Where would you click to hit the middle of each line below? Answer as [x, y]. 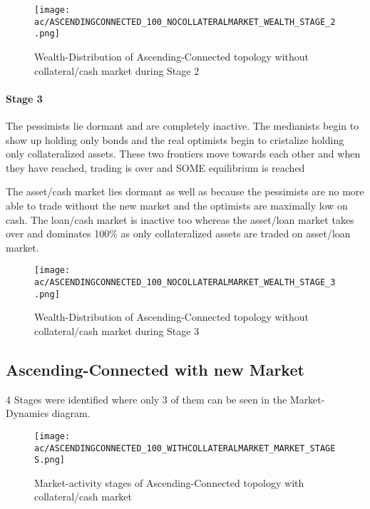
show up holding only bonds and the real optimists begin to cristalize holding [175, 139]
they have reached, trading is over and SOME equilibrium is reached [155, 167]
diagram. [71, 413]
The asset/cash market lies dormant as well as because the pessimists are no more [185, 191]
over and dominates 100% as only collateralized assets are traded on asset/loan [178, 233]
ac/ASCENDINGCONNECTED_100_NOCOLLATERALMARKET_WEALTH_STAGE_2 [185, 22]
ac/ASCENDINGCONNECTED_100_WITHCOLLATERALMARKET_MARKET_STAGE [185, 448]
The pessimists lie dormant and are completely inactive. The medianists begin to [183, 125]
